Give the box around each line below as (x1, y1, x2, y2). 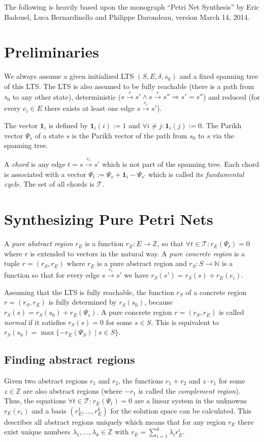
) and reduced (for (203, 91, 260, 102)
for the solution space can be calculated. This (110, 405, 252, 416)
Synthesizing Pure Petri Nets (4, 209, 213, 229)
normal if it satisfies (4, 316, 66, 327)
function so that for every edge (4, 270, 100, 280)
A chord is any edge (4, 159, 65, 169)
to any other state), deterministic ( (12, 91, 121, 102)
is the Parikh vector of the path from (72, 130, 187, 140)
